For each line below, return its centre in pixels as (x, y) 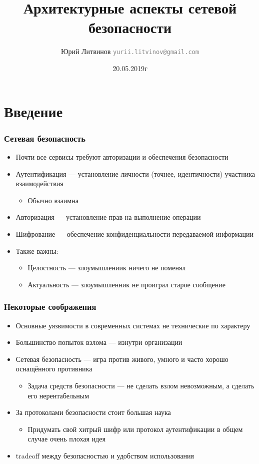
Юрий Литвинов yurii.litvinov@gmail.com (130, 51)
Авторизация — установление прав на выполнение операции (108, 217)
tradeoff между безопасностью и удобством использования (105, 455)
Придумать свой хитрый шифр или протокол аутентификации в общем (135, 429)
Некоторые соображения (50, 307)
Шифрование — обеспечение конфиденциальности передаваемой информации (135, 234)
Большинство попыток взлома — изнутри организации (99, 342)
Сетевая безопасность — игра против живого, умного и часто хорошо (122, 359)
